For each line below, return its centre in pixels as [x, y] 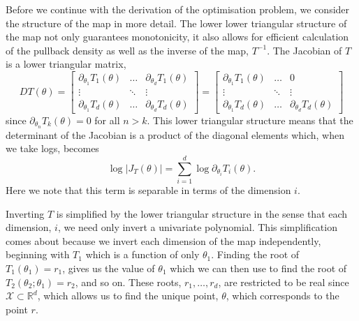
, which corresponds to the [283, 296]
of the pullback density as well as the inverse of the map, [127, 50]
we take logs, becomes [52, 148]
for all [107, 120]
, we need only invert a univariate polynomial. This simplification [197, 227]
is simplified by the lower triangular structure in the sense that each [202, 213]
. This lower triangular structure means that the [250, 120]
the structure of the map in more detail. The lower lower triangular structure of [176, 23]
